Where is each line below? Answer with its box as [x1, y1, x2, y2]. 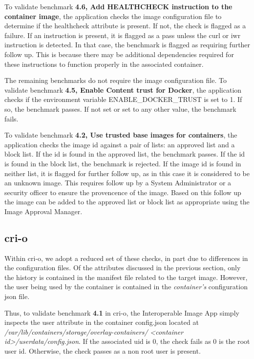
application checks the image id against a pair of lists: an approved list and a [4, 139, 235, 149]
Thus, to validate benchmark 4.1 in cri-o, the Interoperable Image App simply [4, 307, 239, 318]
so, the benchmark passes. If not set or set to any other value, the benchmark [4, 103, 236, 114]
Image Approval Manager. [4, 206, 83, 216]
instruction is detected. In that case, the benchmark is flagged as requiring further [4, 40, 251, 50]
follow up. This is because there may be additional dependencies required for [4, 49, 234, 59]
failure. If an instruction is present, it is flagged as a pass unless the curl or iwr [4, 30, 241, 40]
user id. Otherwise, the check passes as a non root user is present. [4, 346, 201, 356]
